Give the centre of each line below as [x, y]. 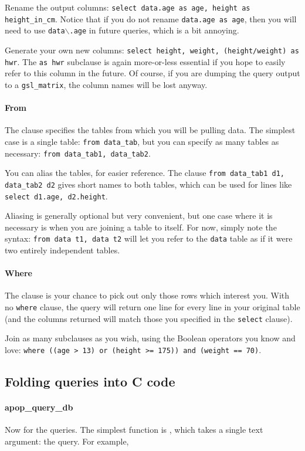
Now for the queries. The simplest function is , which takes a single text [134, 430]
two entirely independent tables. [62, 250]
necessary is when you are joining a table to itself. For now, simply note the [141, 227]
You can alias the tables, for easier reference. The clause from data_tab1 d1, [145, 173]
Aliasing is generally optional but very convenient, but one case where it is [139, 216]
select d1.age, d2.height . [56, 196]
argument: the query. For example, [67, 441]
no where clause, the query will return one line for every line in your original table [152, 307]
